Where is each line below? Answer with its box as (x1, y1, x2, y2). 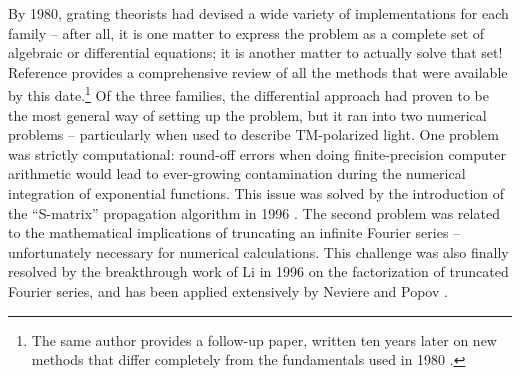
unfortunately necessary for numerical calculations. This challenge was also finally (8, 241, 509, 262)
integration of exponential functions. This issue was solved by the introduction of (8, 183, 505, 203)
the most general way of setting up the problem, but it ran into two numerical (8, 104, 487, 125)
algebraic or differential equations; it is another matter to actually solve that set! (8, 42, 503, 63)
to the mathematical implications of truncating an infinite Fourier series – (8, 222, 461, 243)
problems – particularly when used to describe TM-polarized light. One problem (8, 124, 499, 145)
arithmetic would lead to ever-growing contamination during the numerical (8, 163, 466, 184)
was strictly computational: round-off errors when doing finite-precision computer (8, 143, 506, 164)
